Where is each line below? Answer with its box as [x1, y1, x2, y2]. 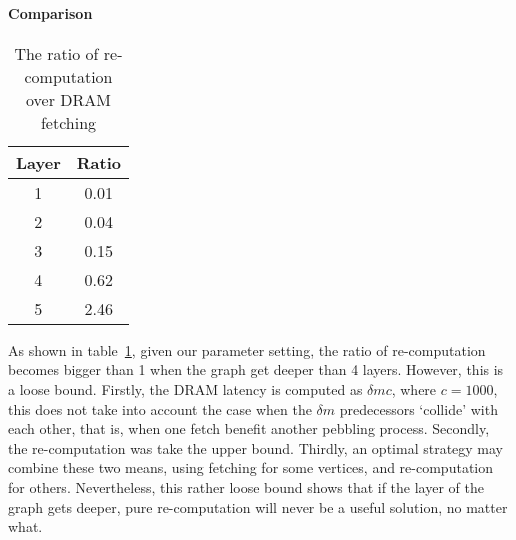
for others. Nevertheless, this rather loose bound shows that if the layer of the [8, 476, 484, 497]
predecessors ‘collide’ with [339, 398, 498, 419]
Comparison [8, 2, 93, 23]
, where [391, 378, 437, 399]
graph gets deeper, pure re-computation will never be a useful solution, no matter [8, 496, 508, 517]
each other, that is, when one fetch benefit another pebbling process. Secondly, [8, 418, 490, 439]
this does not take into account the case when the [8, 398, 312, 419]
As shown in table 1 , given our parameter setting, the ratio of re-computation [8, 339, 486, 360]
